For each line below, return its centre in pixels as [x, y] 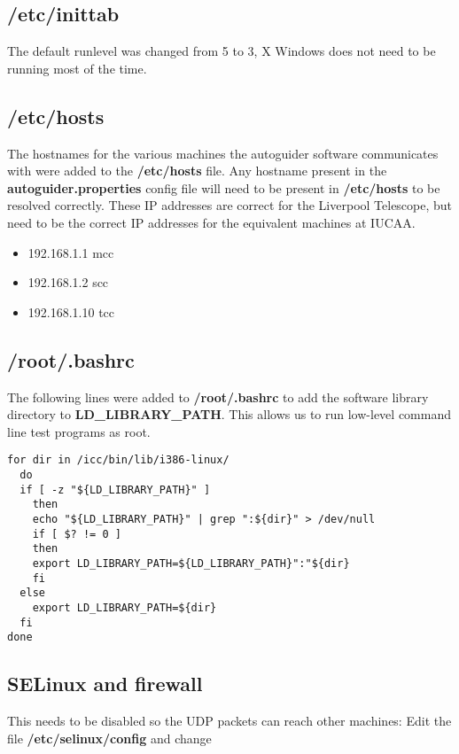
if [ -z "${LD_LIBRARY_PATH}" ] [115, 490]
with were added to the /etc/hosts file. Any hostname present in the [197, 171]
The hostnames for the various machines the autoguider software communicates [223, 153]
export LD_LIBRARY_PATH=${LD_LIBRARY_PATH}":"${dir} [191, 563]
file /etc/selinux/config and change [109, 738]
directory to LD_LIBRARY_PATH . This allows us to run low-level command [229, 414]
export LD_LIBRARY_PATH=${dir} [124, 607]
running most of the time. [77, 68]
